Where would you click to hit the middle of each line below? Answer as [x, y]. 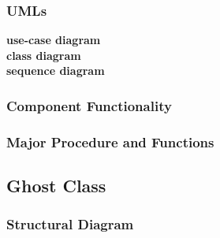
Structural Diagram [70, 224]
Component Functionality [89, 105]
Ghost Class [56, 186]
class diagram [44, 55]
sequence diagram [56, 71]
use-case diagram [54, 40]
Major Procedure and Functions [110, 141]
